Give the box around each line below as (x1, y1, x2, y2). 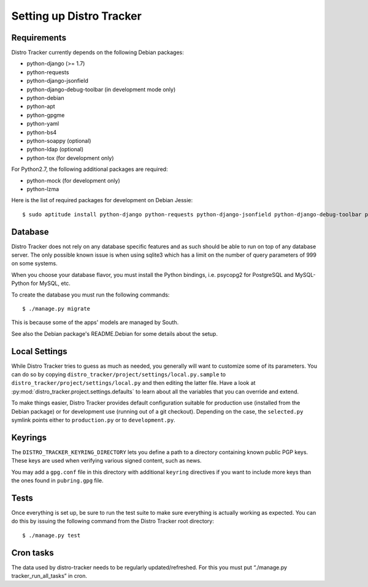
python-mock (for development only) (26, 176, 120, 184)
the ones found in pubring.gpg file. (11, 477, 104, 484)
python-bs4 (26, 129, 57, 136)
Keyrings (11, 432, 47, 442)
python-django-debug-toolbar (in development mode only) (26, 86, 176, 93)
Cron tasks (11, 547, 55, 558)
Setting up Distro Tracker (11, 9, 142, 23)
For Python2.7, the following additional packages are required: (11, 165, 168, 173)
